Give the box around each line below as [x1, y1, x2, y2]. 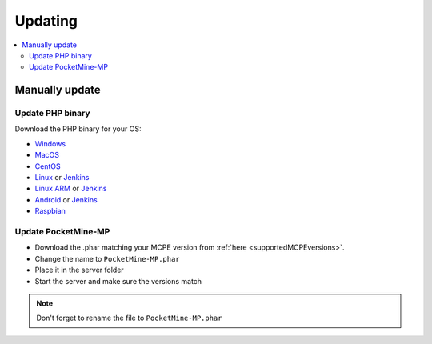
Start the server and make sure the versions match [34, 276, 202, 286]
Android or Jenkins [34, 194, 98, 204]
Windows [34, 138, 66, 148]
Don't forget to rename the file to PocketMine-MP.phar [36, 313, 222, 323]
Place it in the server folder [34, 265, 124, 275]
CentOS [34, 161, 61, 171]
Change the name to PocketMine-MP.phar [34, 254, 180, 263]
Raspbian [34, 206, 66, 216]
